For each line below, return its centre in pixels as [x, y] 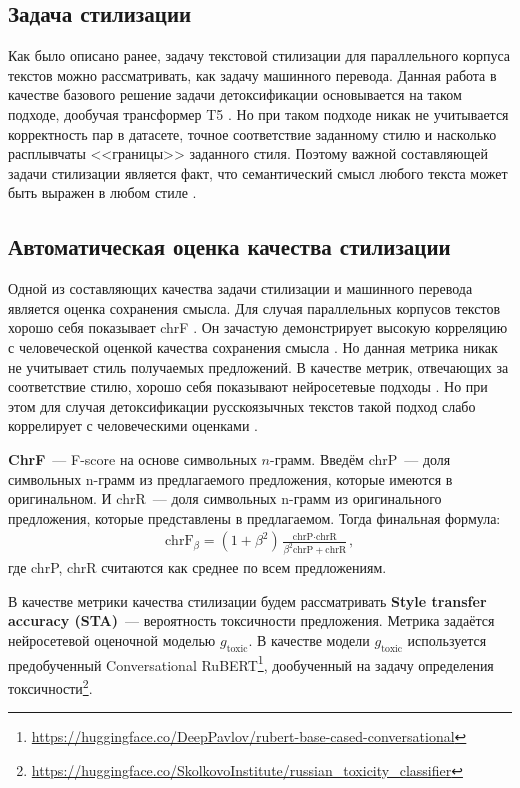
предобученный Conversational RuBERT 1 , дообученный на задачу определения [251, 663]
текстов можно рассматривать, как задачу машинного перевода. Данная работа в [252, 74]
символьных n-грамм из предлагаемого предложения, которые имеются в [230, 478]
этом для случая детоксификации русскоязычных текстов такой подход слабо [242, 405]
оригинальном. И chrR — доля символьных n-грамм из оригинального [225, 498]
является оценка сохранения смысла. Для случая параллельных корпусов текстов [254, 307]
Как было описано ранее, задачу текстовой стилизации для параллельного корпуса [259, 55]
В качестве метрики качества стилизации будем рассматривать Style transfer [247, 600]
